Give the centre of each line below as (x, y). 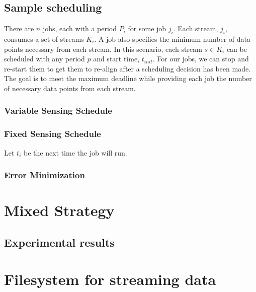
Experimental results (59, 242)
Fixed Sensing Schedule (53, 134)
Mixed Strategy (59, 210)
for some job (147, 28)
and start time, (116, 59)
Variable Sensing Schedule (58, 111)
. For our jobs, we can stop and (201, 59)
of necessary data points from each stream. (70, 88)
